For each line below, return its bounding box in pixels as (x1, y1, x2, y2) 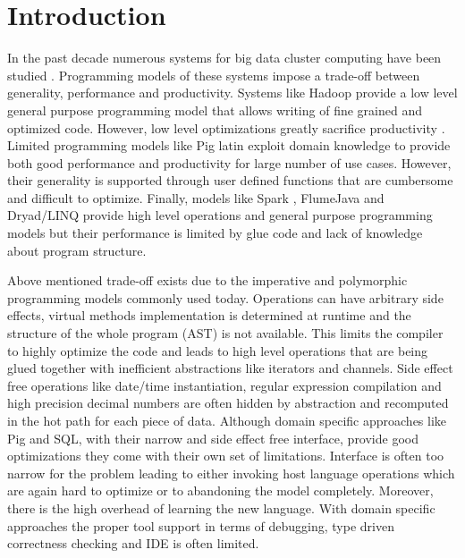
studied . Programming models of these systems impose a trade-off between (7, 65, 420, 84)
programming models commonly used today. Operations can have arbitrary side (7, 288, 444, 307)
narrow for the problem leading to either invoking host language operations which (7, 463, 455, 482)
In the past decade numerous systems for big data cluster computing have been (7, 48, 442, 67)
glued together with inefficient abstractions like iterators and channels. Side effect (7, 359, 453, 377)
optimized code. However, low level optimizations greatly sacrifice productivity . (7, 118, 445, 137)
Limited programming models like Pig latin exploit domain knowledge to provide (7, 136, 451, 155)
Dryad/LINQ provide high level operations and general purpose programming (7, 206, 433, 224)
